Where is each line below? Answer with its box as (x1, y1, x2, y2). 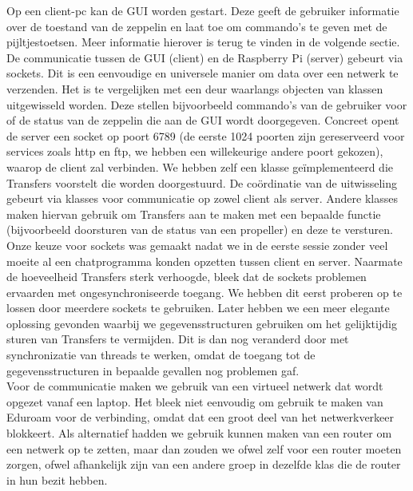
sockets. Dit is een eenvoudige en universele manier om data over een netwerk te (6, 65, 399, 81)
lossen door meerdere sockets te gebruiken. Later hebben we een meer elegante (6, 299, 390, 316)
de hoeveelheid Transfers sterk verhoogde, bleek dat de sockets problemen (6, 268, 367, 285)
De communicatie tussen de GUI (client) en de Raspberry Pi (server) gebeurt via (6, 49, 403, 65)
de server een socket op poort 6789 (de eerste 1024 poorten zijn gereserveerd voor (6, 127, 405, 144)
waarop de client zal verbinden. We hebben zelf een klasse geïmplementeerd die (6, 158, 394, 175)
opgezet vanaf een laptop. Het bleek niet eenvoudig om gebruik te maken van (6, 393, 383, 410)
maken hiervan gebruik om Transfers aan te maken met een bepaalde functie (6, 205, 381, 222)
